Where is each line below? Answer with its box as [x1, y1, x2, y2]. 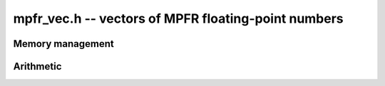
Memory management [13, 38, 114, 50]
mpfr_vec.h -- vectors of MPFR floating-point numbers [13, 11, 344, 26]
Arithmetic [13, 60, 62, 72]
